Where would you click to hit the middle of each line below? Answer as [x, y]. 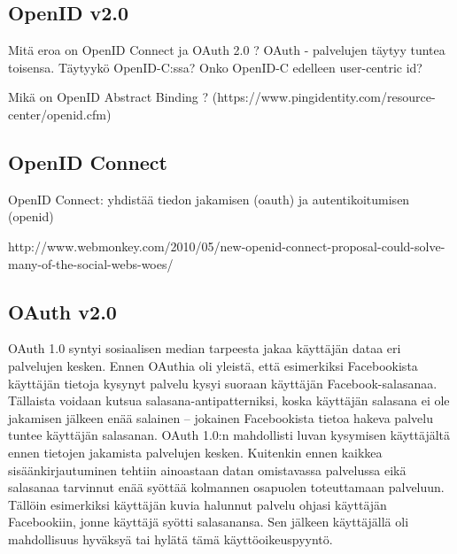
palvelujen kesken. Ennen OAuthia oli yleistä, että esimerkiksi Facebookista [213, 365]
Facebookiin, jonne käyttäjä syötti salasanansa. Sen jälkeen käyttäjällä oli [209, 522]
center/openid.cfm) [60, 114]
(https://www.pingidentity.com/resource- [324, 97]
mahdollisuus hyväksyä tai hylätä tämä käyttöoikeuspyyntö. [170, 539]
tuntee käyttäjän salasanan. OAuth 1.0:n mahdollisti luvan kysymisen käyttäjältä [229, 435]
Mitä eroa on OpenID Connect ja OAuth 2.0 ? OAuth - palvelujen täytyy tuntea [227, 50]
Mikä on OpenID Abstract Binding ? [108, 97]
